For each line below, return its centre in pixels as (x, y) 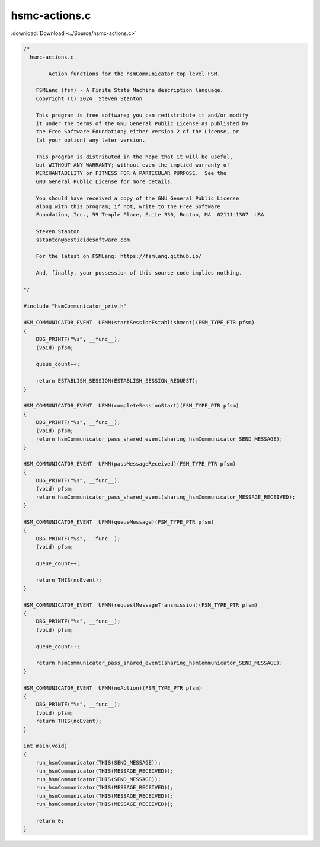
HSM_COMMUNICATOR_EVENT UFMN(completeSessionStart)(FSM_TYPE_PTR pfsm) (131, 406)
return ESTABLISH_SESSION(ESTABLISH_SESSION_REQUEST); (117, 381)
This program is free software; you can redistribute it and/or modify (142, 115)
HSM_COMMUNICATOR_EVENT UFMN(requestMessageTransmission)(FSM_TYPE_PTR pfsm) (140, 605)
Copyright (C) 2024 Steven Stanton (89, 98)
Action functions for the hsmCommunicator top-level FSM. (134, 74)
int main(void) (45, 746)
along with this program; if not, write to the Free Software (128, 206)
